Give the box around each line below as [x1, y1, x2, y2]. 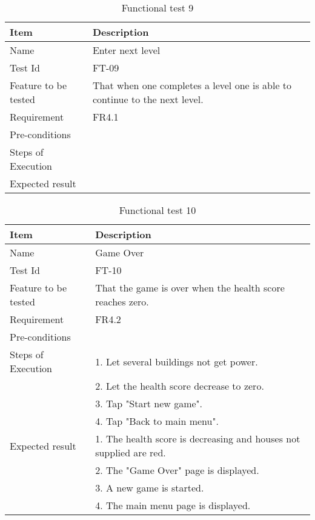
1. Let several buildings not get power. [95, 354, 258, 368]
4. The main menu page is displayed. [95, 498, 251, 512]
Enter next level [92, 43, 161, 57]
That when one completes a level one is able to [92, 78, 292, 92]
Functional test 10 [119, 203, 196, 217]
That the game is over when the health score [95, 281, 285, 295]
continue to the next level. [92, 92, 204, 106]
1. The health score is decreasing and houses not [95, 432, 300, 445]
